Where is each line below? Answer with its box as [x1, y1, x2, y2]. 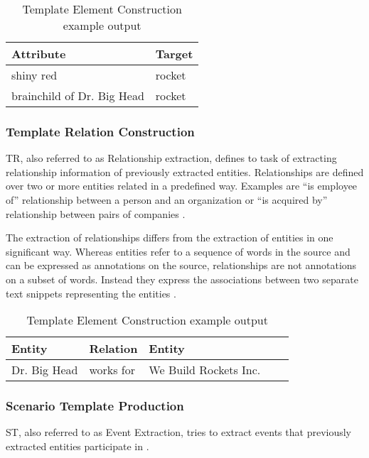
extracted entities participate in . [6, 438, 149, 453]
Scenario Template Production [6, 397, 184, 415]
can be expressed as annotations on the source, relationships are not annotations [6, 258, 357, 273]
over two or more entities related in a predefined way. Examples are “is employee [6, 178, 358, 193]
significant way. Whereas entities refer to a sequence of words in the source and [6, 244, 351, 258]
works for [89, 361, 136, 378]
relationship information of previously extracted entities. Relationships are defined [6, 164, 364, 179]
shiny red [11, 67, 58, 83]
